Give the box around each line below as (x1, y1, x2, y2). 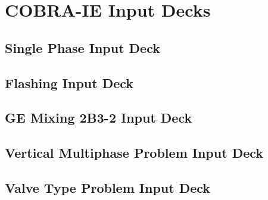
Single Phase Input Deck (5, 38, 160, 57)
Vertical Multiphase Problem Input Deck (5, 143, 264, 162)
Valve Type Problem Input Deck (5, 178, 211, 196)
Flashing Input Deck (5, 73, 134, 92)
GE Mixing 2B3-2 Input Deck (5, 108, 192, 127)
